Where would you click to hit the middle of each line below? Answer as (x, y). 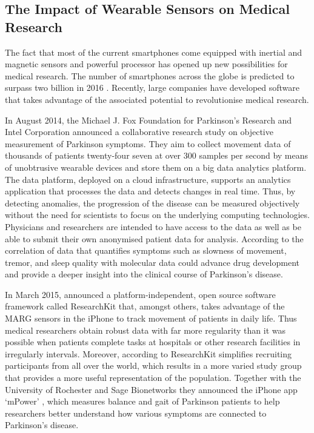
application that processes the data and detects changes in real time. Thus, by (150, 191)
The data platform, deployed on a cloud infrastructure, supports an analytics (148, 179)
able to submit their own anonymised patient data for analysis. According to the (154, 238)
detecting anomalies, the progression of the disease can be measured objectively (152, 203)
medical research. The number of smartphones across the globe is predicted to (150, 75)
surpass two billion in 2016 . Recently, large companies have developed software (152, 88)
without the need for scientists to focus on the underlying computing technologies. (157, 215)
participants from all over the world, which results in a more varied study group (153, 365)
